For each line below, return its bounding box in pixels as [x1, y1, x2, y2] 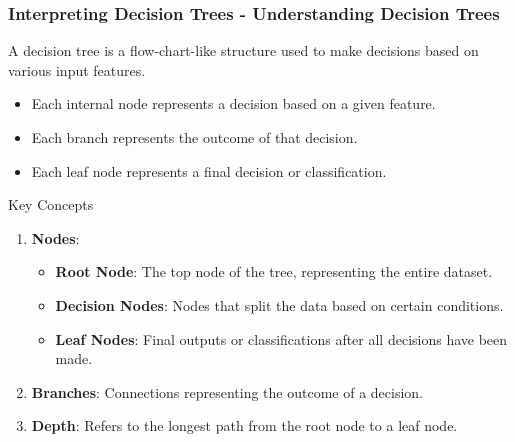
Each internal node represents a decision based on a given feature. [31, 93, 436, 114]
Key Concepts [8, 194, 94, 215]
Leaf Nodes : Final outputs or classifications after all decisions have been [55, 328, 508, 349]
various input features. [8, 59, 146, 80]
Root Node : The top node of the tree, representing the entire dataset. [55, 261, 493, 282]
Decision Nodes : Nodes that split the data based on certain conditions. [55, 294, 504, 315]
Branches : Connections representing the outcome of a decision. [31, 381, 424, 402]
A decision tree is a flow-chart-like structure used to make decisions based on [8, 40, 479, 61]
